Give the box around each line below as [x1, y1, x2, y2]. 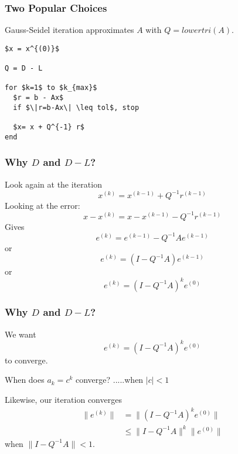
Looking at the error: [5, 199, 80, 211]
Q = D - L [5, 64, 43, 73]
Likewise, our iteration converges [5, 393, 122, 406]
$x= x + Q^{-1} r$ [13, 123, 85, 132]
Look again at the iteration [5, 178, 102, 190]
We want [5, 328, 36, 340]
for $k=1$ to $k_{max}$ [5, 84, 97, 92]
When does [5, 373, 45, 386]
